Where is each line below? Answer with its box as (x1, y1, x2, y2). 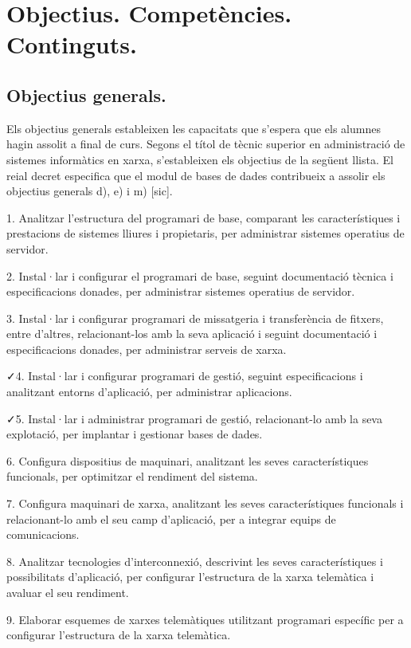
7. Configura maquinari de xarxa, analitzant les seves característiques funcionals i (6, 495, 404, 512)
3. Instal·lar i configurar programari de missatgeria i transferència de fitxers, (6, 309, 384, 326)
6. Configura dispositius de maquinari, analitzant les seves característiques (6, 452, 369, 469)
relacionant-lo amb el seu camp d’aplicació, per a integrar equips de (6, 510, 336, 527)
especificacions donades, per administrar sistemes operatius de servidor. (6, 283, 355, 300)
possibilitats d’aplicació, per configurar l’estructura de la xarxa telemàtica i (6, 568, 374, 585)
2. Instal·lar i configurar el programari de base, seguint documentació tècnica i (6, 267, 393, 284)
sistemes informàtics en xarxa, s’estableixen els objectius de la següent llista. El (6, 151, 393, 167)
